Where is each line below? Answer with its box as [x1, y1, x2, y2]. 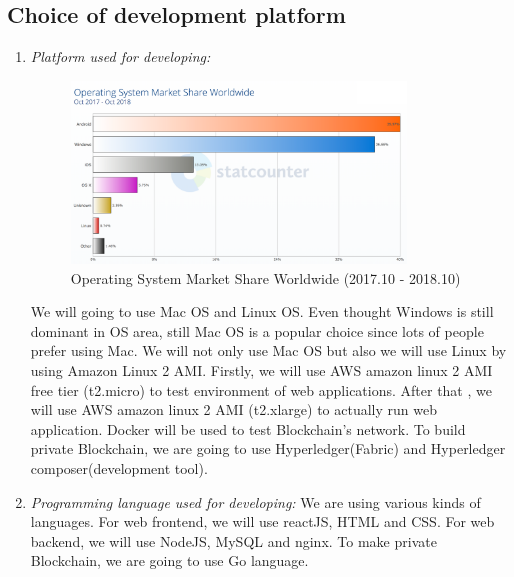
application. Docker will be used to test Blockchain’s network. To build [30, 418, 466, 439]
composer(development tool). [30, 458, 208, 479]
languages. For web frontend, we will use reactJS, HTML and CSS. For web [30, 511, 495, 532]
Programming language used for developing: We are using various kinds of [30, 491, 481, 512]
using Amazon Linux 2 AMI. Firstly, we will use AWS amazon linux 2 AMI [30, 360, 493, 381]
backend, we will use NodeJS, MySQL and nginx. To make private [30, 530, 437, 551]
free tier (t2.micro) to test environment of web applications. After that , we [30, 379, 492, 400]
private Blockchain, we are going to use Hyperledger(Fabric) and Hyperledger [30, 438, 506, 459]
